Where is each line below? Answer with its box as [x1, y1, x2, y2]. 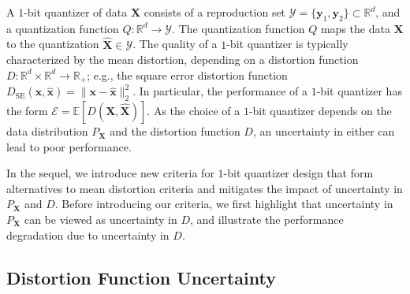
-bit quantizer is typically [226, 35, 348, 52]
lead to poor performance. [6, 138, 132, 154]
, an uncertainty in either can [252, 123, 395, 140]
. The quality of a [132, 35, 218, 52]
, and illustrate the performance [190, 211, 344, 228]
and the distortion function [110, 123, 240, 140]
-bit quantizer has [316, 83, 402, 99]
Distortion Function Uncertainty [6, 265, 276, 289]
